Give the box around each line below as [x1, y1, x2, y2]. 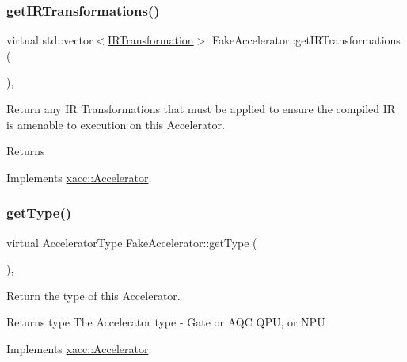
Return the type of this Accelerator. [6, 287, 181, 303]
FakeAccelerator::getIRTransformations [211, 32, 401, 48]
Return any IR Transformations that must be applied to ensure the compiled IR [6, 101, 396, 116]
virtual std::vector [6, 32, 93, 48]
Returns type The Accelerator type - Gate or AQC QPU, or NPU [6, 314, 325, 330]
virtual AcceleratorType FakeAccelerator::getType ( [6, 234, 257, 250]
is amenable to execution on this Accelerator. [6, 116, 225, 132]
